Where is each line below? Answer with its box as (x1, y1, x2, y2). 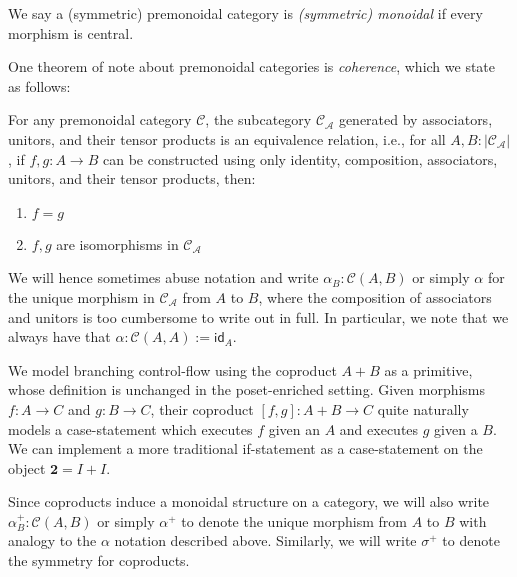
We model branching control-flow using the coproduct (8, 359, 337, 380)
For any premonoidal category (8, 109, 192, 130)
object (8, 457, 46, 478)
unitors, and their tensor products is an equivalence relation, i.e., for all (8, 128, 446, 149)
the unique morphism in (8, 286, 155, 307)
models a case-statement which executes (8, 418, 253, 439)
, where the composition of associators (258, 286, 492, 307)
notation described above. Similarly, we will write (114, 530, 417, 551)
